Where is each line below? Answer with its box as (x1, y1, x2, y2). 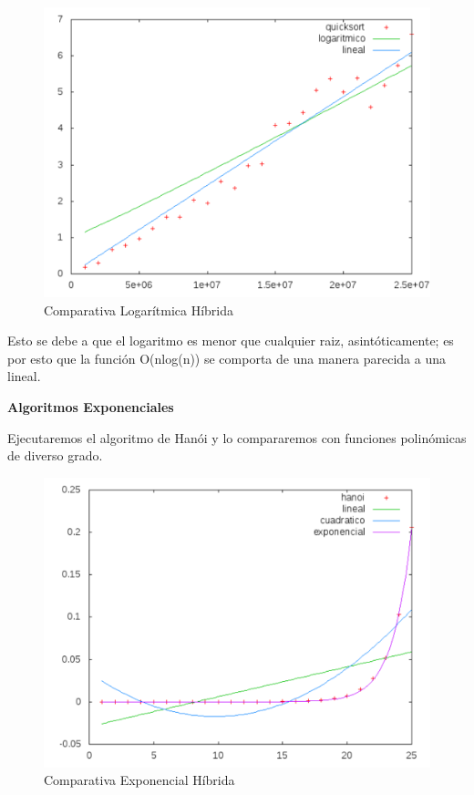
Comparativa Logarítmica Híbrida (44, 300, 233, 319)
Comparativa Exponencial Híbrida (44, 770, 235, 790)
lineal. (7, 367, 41, 386)
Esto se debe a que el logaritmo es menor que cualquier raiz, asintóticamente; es (7, 331, 454, 350)
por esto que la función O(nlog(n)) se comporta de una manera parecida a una (7, 348, 446, 367)
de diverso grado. (7, 446, 103, 465)
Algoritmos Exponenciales (7, 397, 174, 416)
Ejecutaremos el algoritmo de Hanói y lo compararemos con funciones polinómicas (7, 428, 467, 447)
